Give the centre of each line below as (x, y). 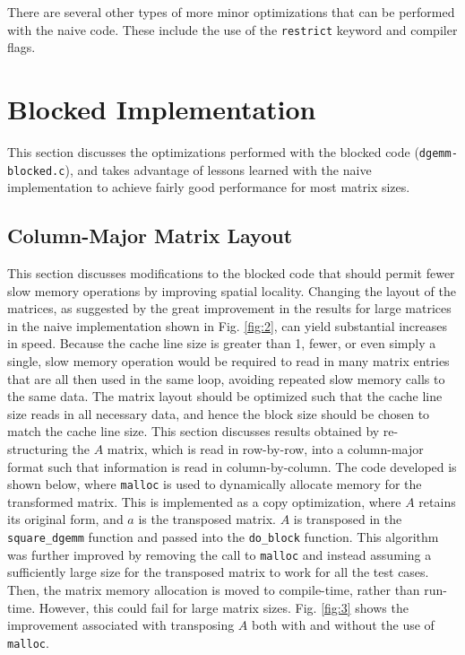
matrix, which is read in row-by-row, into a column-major (265, 449)
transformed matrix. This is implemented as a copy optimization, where (204, 501)
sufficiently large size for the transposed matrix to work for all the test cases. (218, 572)
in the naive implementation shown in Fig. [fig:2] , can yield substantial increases (228, 325)
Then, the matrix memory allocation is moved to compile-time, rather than (214, 589)
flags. (22, 47)
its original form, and (65, 519)
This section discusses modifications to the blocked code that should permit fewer (231, 273)
